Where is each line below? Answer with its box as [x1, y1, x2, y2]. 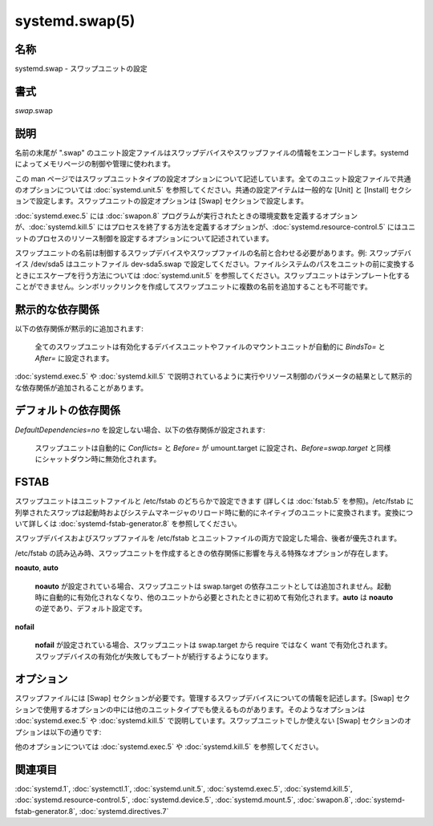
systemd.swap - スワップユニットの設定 [14, 64, 148, 74]
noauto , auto [14, 563, 59, 573]
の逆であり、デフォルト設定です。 [34, 604, 147, 613]
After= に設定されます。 [34, 353, 114, 362]
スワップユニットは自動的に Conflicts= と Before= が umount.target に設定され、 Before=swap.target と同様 [34, 443, 391, 452]
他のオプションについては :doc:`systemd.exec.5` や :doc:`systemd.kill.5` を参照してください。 [14, 742, 324, 751]
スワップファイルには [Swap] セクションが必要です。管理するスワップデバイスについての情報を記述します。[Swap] [14, 694, 395, 703]
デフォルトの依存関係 [14, 403, 120, 417]
